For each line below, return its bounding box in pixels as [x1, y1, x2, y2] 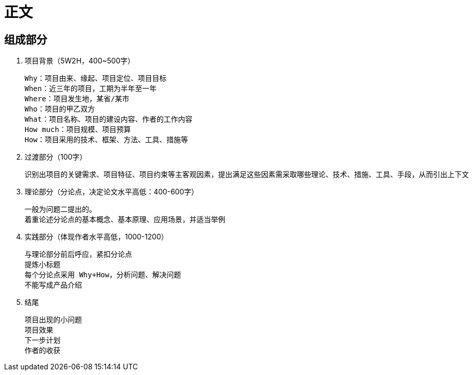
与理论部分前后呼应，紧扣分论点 [25, 250, 132, 259]
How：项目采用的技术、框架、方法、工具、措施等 [25, 136, 188, 144]
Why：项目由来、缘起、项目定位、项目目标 [25, 74, 167, 83]
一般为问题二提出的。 [25, 205, 96, 214]
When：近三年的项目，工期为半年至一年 [25, 84, 157, 93]
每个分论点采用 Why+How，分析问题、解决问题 [25, 271, 181, 279]
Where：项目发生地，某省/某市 [25, 95, 130, 103]
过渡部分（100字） [25, 152, 87, 162]
